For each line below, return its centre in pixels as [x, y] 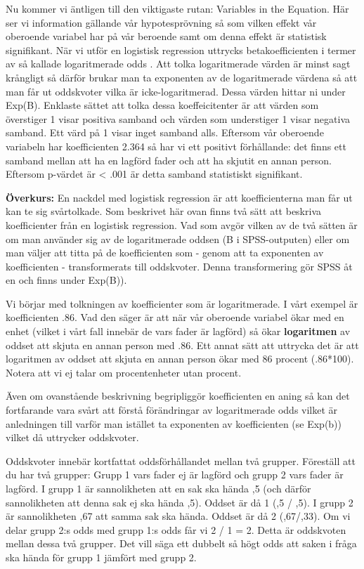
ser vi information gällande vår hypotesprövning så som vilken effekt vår [161, 22]
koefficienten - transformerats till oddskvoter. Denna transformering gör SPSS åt [179, 266]
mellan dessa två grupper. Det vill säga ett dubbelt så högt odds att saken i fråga [181, 543]
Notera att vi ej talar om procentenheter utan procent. [124, 372]
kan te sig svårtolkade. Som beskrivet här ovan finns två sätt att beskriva [163, 211]
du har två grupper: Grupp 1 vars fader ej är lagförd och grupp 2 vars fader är [175, 475]
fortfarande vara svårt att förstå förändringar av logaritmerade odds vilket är [172, 410]
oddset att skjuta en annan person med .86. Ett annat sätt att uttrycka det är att [182, 345]
